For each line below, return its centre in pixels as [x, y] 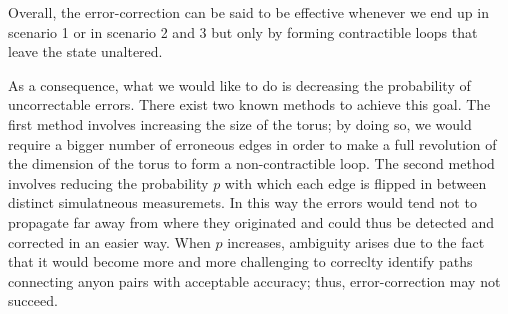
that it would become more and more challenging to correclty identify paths [240, 261]
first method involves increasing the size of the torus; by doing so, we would [240, 123]
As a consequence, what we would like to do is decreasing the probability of [239, 84]
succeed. [33, 300]
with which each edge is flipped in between [355, 182]
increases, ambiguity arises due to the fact [356, 241]
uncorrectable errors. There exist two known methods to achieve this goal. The [249, 104]
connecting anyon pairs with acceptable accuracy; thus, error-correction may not [254, 280]
